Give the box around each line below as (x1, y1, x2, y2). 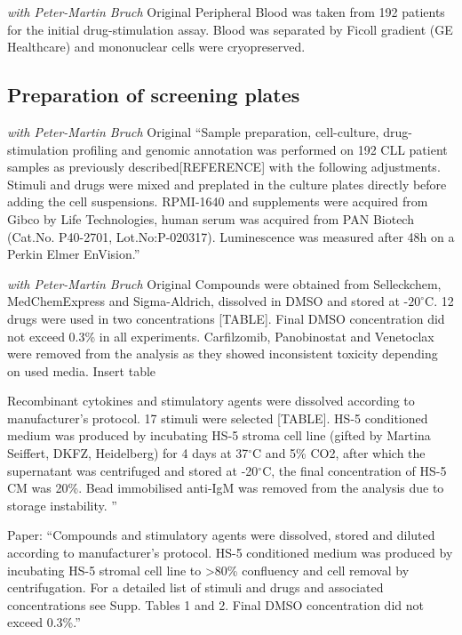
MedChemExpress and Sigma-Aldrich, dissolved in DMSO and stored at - (7, 292, 409, 310)
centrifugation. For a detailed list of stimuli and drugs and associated (7, 578, 384, 597)
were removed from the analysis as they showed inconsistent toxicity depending (7, 344, 438, 363)
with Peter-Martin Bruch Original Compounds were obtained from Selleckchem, (7, 274, 442, 293)
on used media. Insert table (7, 361, 156, 380)
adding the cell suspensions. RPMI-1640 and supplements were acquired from (7, 192, 428, 211)
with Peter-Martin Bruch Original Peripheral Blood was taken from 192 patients (7, 3, 445, 20)
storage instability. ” (7, 495, 117, 514)
